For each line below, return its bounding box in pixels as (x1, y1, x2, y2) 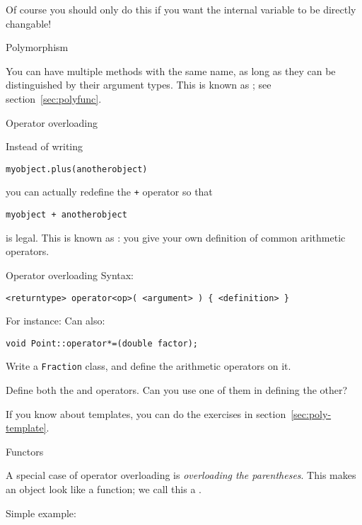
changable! (6, 16, 52, 30)
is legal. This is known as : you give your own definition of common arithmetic (6, 230, 346, 244)
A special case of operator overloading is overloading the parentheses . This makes (6, 468, 356, 482)
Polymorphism (6, 40, 69, 55)
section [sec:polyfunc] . (6, 91, 102, 106)
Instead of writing (6, 139, 83, 154)
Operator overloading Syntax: (6, 267, 134, 282)
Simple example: (6, 505, 76, 520)
